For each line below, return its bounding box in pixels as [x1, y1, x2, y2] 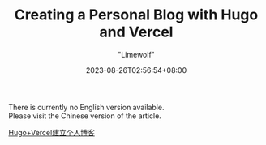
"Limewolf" [117, 49, 156, 59]
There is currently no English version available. [8, 102, 165, 112]
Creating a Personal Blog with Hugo [14, 6, 259, 24]
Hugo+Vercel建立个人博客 [8, 127, 95, 137]
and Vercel [99, 23, 174, 41]
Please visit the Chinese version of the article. [8, 111, 162, 121]
